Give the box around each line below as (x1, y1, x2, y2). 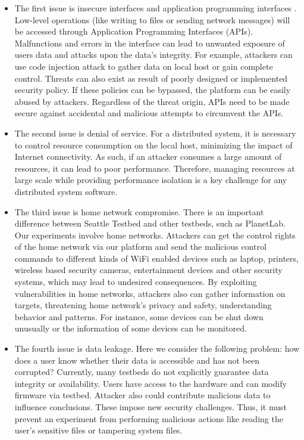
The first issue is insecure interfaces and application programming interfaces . (14, 2, 297, 14)
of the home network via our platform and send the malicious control (14, 240, 267, 253)
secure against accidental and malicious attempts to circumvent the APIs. (14, 107, 284, 119)
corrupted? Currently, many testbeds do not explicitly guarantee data (14, 365, 269, 378)
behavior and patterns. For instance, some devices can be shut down (14, 310, 264, 323)
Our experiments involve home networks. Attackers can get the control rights (14, 228, 296, 241)
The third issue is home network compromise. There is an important (14, 205, 264, 218)
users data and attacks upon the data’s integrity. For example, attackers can (14, 48, 293, 61)
